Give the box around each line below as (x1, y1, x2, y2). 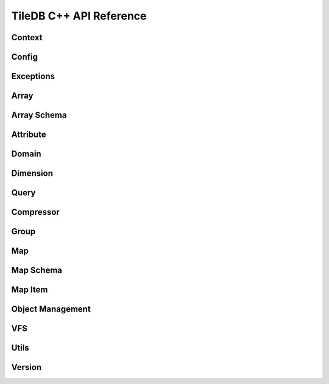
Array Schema (11, 110, 67, 120)
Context (11, 32, 43, 43)
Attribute (11, 130, 46, 140)
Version (11, 362, 42, 372)
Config (11, 52, 38, 62)
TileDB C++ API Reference (11, 9, 147, 23)
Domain (11, 149, 42, 159)
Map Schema (11, 265, 63, 276)
